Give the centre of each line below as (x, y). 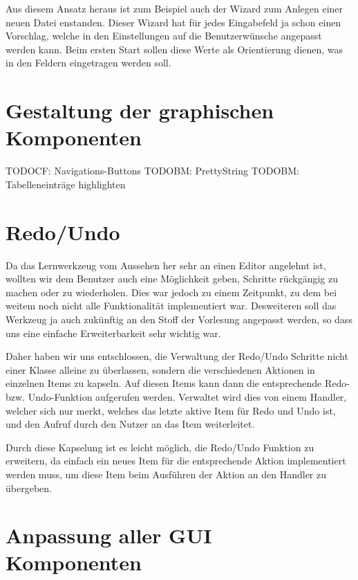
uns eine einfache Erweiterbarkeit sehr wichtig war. (113, 333)
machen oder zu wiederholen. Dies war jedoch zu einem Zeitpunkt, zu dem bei (171, 292)
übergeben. (29, 488)
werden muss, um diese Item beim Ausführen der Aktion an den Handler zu (166, 474)
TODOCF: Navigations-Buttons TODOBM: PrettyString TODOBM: (152, 171)
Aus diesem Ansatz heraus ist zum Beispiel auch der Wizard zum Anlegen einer (175, 8)
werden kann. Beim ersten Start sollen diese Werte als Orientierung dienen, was (175, 49)
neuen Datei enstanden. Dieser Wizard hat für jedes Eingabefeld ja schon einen (173, 22)
